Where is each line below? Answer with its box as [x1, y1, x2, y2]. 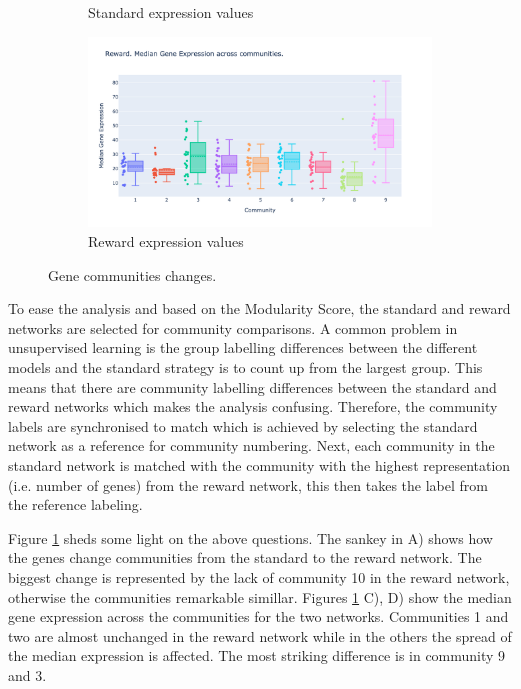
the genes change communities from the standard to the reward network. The [8, 547, 482, 568]
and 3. [8, 664, 47, 685]
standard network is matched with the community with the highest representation [8, 454, 511, 475]
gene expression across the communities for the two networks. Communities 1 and [8, 606, 509, 627]
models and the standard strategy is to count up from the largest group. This [8, 356, 483, 377]
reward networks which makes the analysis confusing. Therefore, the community [8, 396, 498, 417]
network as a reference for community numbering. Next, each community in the [8, 435, 495, 456]
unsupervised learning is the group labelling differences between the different [8, 337, 478, 358]
